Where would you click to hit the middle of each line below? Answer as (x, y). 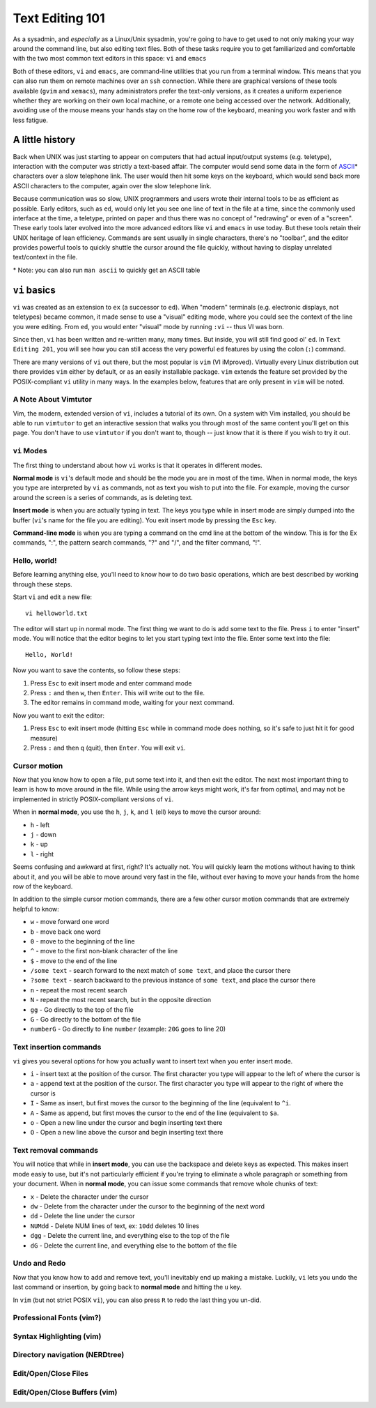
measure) (44, 738)
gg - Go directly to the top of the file (82, 1009)
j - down (44, 835)
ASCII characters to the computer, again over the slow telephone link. (112, 186)
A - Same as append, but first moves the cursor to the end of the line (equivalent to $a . (155, 1113)
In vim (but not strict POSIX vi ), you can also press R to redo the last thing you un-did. (137, 1300)
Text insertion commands (57, 1047)
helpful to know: (36, 909)
